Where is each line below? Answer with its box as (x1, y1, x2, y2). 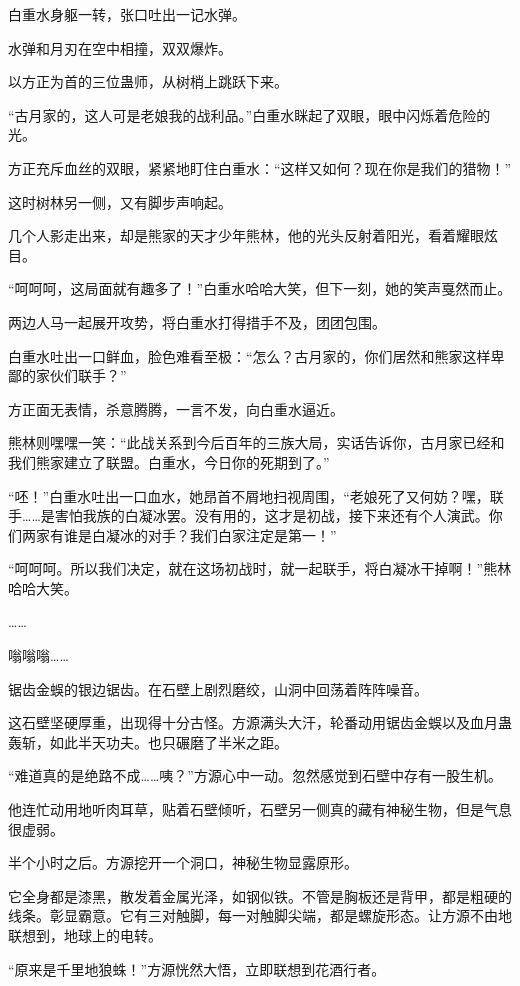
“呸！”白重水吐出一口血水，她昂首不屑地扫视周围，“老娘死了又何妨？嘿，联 (8, 485, 504, 506)
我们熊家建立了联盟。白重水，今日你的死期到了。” (8, 451, 330, 472)
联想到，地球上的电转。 (8, 925, 162, 945)
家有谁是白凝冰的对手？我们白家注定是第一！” (35, 524, 337, 545)
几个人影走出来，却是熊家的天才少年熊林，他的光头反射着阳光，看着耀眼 (8, 225, 484, 246)
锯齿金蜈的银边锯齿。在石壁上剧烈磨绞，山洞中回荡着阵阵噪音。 (8, 678, 428, 699)
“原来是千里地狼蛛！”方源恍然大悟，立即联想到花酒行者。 (8, 958, 386, 979)
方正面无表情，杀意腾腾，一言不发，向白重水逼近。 (8, 398, 344, 419)
